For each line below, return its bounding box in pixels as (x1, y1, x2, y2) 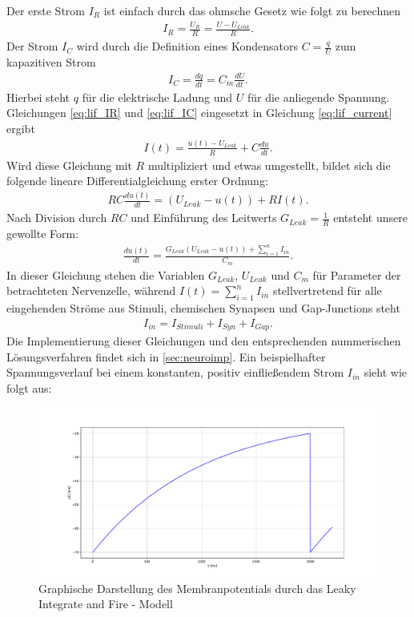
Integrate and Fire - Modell (38, 595, 173, 612)
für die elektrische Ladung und (82, 88, 233, 105)
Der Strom (6, 38, 58, 54)
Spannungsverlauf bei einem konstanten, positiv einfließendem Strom (6, 364, 344, 381)
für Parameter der (312, 266, 401, 283)
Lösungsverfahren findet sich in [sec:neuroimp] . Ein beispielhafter (6, 348, 326, 365)
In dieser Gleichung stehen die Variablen (6, 266, 205, 283)
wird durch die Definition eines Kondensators (76, 38, 299, 54)
